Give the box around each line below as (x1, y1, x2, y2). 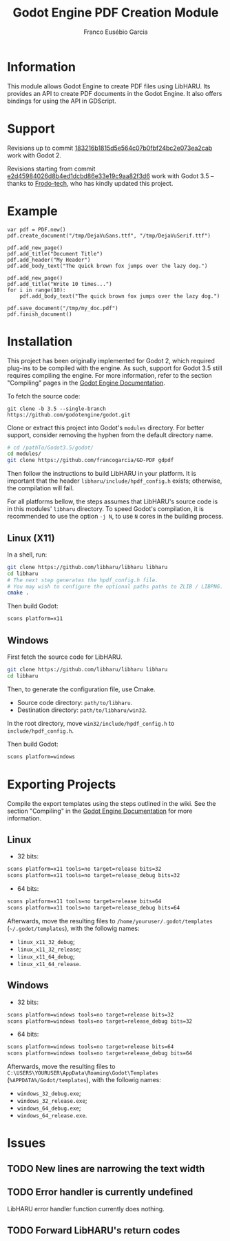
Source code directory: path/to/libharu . (17, 698, 133, 706)
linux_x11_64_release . (17, 959, 81, 968)
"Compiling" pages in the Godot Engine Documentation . (7, 378, 165, 387)
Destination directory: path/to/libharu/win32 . (17, 706, 147, 714)
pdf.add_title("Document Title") (7, 250, 103, 257)
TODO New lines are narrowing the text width (7, 1162, 205, 1175)
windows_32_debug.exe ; (17, 1089, 81, 1097)
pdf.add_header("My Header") (7, 256, 91, 263)
